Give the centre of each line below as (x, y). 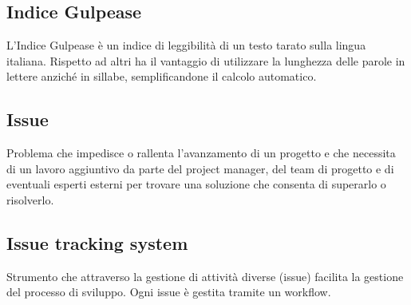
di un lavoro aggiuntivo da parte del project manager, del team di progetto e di (200, 168)
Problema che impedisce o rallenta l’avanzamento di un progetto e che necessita (201, 153)
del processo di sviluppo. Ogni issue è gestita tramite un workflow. (169, 292)
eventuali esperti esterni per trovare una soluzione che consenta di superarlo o (196, 184)
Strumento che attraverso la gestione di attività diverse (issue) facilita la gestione (205, 276)
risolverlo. (30, 199)
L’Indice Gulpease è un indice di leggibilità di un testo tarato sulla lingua (186, 45)
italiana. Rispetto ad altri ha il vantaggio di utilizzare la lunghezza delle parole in (206, 60)
